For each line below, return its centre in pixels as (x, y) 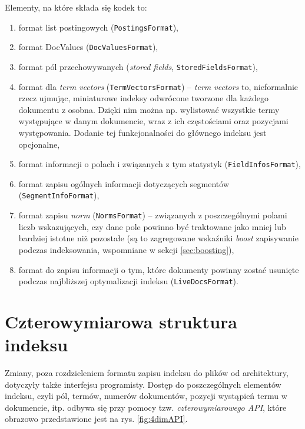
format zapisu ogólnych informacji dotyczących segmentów (124, 183)
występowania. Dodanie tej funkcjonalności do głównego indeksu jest (142, 132)
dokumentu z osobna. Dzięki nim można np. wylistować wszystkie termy (149, 109)
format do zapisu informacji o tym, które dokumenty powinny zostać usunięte (159, 269)
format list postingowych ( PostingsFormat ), (98, 27)
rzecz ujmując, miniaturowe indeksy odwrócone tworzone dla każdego (143, 98)
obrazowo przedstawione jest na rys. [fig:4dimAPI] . (96, 419)
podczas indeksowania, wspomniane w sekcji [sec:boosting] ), (126, 249)
